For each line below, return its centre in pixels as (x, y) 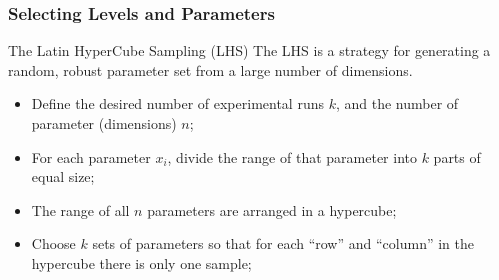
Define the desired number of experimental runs (177, 103)
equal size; (63, 176)
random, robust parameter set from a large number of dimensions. (210, 69)
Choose (53, 243)
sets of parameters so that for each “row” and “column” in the (283, 243)
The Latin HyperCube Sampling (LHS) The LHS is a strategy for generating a (249, 50)
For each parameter (91, 156)
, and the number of (397, 103)
